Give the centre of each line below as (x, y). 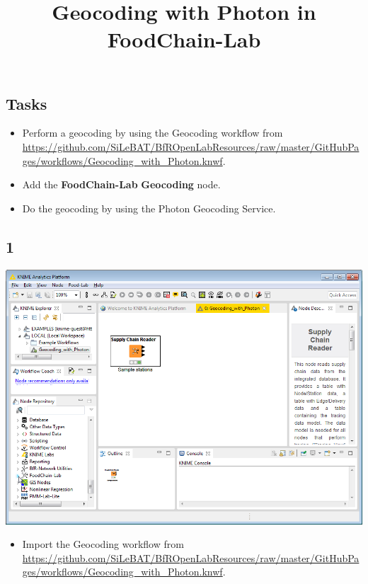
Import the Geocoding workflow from (103, 544)
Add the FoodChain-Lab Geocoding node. (121, 184)
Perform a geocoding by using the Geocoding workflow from (153, 133)
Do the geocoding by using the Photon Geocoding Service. (149, 208)
